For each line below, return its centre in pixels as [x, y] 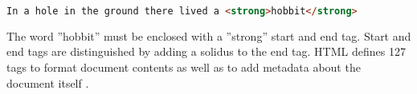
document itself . [48, 82]
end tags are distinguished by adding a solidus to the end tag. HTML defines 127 [206, 51]
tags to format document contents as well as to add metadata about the [184, 67]
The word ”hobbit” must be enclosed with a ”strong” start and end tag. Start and [209, 35]
